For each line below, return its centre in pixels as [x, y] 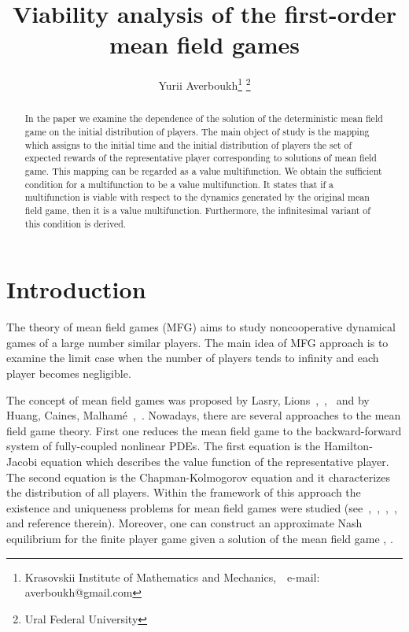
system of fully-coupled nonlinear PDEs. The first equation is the [164, 446]
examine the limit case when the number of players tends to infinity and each [193, 358]
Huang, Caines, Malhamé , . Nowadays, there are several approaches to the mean [204, 415]
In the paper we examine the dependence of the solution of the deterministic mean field [204, 118]
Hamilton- [348, 446]
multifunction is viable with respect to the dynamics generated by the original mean [197, 197]
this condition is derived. [76, 223]
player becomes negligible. [69, 373]
